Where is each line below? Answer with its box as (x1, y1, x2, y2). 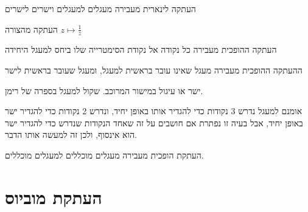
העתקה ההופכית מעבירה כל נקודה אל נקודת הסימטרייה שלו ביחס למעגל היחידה (5, 43, 277, 56)
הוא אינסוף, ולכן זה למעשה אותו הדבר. (5, 128, 137, 141)
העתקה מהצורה (5, 22, 58, 35)
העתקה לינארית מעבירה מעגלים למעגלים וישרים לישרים (5, 2, 196, 15)
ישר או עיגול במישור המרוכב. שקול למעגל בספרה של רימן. (5, 84, 203, 97)
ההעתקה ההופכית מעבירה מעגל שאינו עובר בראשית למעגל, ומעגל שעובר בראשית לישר (5, 64, 303, 77)
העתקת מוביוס (5, 184, 102, 209)
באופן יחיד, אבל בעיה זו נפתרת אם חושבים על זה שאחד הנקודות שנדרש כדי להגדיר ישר (5, 116, 303, 129)
